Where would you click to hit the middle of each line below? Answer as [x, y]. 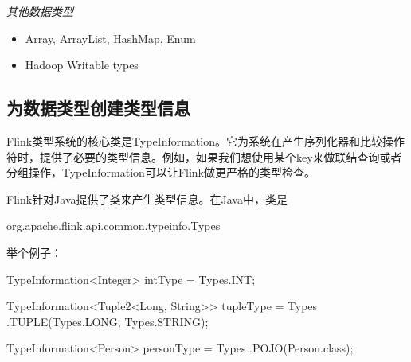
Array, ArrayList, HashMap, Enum [110, 38]
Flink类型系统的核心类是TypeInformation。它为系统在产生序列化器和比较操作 [205, 140]
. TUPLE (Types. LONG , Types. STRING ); [108, 321]
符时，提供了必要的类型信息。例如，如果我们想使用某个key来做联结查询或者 [204, 156]
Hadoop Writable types [82, 65]
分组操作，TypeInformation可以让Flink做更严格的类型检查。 [161, 172]
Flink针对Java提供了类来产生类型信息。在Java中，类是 [147, 199]
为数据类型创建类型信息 [98, 108]
